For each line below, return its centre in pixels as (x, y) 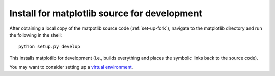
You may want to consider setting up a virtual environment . (71, 67)
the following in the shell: (36, 35)
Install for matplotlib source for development (106, 13)
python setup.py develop (49, 47)
